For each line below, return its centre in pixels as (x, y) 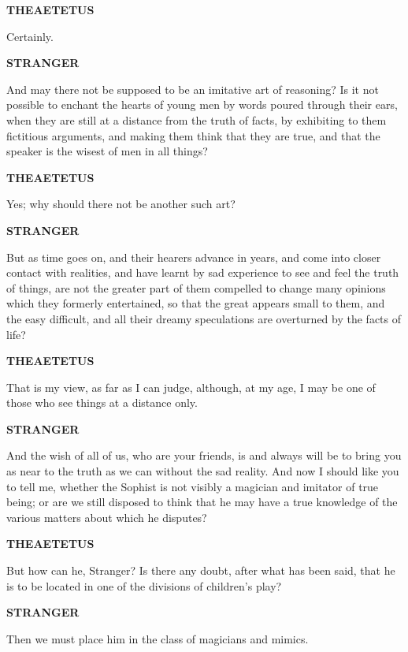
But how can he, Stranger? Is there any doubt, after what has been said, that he (201, 570)
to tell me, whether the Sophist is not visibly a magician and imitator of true (193, 486)
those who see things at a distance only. (102, 402)
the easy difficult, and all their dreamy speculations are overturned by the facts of (204, 318)
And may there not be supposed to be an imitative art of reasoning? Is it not (193, 89)
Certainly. (30, 36)
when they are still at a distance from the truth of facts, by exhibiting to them (197, 119)
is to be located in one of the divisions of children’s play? (144, 585)
